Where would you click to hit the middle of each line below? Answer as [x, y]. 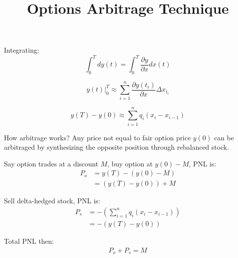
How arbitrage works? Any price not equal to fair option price [97, 137]
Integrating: [22, 50]
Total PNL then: [29, 241]
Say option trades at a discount [51, 163]
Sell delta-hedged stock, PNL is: [52, 201]
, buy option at [130, 163]
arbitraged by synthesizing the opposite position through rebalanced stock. [117, 147]
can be [224, 137]
